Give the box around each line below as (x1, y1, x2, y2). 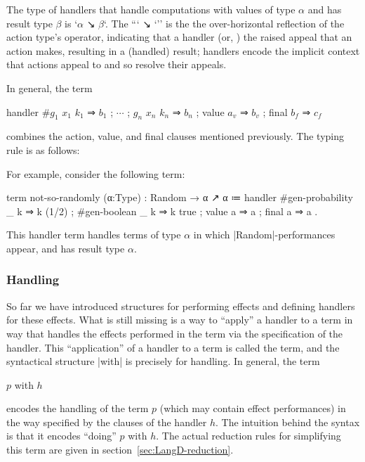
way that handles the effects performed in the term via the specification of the (6, 326, 343, 340)
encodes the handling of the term (6, 401, 149, 416)
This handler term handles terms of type (6, 227, 181, 242)
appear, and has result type (6, 240, 125, 255)
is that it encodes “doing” (6, 428, 117, 443)
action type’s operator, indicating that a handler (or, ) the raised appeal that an (6, 30, 352, 44)
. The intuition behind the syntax (215, 414, 360, 429)
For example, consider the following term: (6, 166, 185, 181)
